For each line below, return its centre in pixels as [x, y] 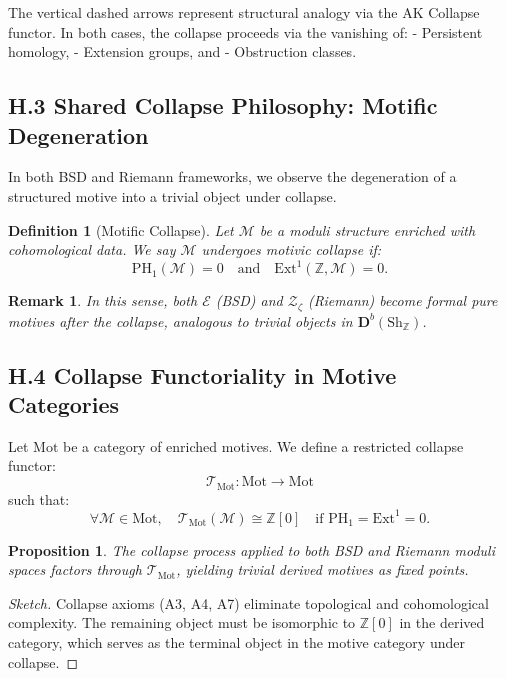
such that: [39, 498]
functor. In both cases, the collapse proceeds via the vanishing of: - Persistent [245, 31]
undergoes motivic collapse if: [291, 249]
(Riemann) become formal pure [402, 300]
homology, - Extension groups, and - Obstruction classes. [182, 51]
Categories [64, 404]
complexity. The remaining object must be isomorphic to [182, 622]
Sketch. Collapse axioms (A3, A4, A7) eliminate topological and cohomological [248, 602]
